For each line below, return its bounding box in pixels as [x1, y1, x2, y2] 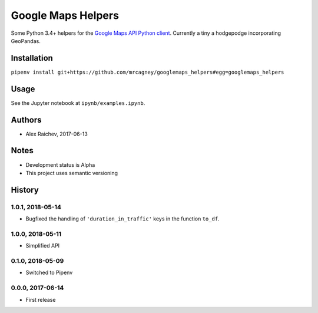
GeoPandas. [11, 37, 41, 44]
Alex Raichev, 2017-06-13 [25, 130, 88, 137]
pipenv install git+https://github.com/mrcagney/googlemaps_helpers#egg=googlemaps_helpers [11, 68, 284, 75]
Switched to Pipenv [25, 269, 73, 276]
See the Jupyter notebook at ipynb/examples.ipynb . [11, 99, 145, 106]
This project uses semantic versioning [25, 169, 118, 176]
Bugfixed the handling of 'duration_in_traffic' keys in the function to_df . [25, 215, 220, 222]
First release [25, 296, 56, 303]
